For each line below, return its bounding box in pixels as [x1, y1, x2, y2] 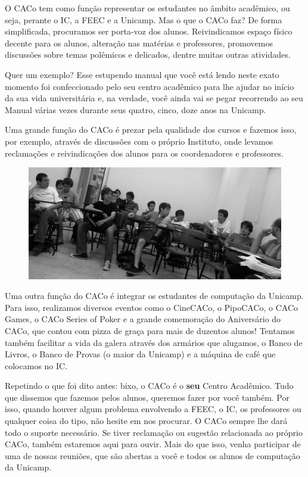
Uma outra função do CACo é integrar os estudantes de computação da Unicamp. [5, 289, 304, 302]
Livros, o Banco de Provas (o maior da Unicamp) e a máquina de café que [5, 348, 276, 360]
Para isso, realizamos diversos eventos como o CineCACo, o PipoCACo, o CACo [5, 301, 298, 313]
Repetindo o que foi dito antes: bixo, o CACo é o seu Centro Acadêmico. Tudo [5, 379, 294, 392]
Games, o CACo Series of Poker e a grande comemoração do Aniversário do [5, 313, 281, 325]
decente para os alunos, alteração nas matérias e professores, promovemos [5, 36, 273, 49]
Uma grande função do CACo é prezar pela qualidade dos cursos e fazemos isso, [5, 123, 297, 136]
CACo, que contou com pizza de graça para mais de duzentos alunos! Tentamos [5, 324, 295, 336]
